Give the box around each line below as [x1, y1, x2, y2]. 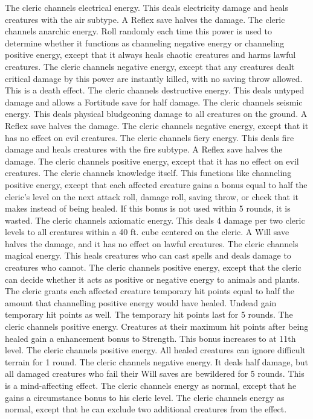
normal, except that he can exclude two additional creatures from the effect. [5, 403, 287, 415]
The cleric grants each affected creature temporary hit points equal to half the [5, 285, 295, 297]
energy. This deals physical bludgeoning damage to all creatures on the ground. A [5, 107, 308, 120]
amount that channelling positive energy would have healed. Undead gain [5, 296, 277, 309]
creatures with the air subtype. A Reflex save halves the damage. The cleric [5, 13, 285, 25]
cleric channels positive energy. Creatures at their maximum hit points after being [5, 320, 309, 333]
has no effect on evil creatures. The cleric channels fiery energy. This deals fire [5, 131, 294, 143]
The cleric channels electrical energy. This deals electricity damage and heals [5, 1, 289, 13]
